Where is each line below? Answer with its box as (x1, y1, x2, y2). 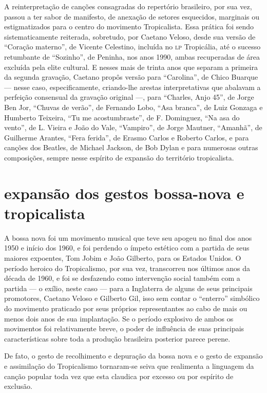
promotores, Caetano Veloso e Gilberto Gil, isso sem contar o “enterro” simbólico (4, 293, 260, 303)
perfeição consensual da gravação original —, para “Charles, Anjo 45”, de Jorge (4, 92, 254, 102)
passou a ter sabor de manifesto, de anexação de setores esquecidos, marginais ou (4, 11, 260, 22)
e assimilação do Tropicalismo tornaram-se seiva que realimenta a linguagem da (4, 360, 254, 371)
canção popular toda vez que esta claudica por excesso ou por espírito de (4, 370, 234, 381)
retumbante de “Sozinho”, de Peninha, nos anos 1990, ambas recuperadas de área (4, 51, 260, 62)
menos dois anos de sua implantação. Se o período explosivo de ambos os (4, 313, 234, 324)
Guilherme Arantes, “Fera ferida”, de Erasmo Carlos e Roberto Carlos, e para (4, 132, 249, 142)
